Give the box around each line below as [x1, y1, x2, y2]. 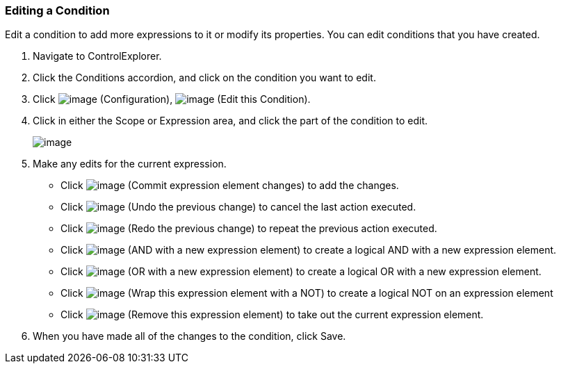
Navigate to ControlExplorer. [33, 50, 162, 63]
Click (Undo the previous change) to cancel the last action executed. [60, 201, 416, 213]
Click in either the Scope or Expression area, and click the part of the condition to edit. [33, 115, 428, 127]
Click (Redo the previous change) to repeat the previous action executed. [60, 222, 437, 235]
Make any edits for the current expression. [33, 158, 227, 170]
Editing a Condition [5, 3, 110, 17]
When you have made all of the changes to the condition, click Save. [33, 330, 346, 343]
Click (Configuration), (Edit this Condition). [33, 93, 311, 106]
